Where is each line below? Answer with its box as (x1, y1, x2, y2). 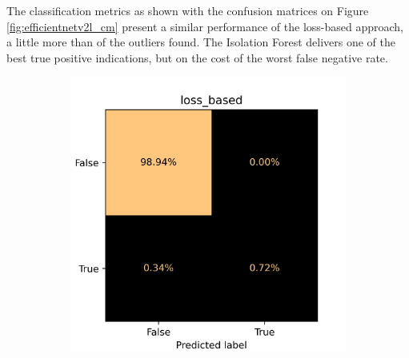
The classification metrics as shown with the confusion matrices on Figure (6, 2, 369, 18)
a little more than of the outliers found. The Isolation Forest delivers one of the (6, 34, 395, 50)
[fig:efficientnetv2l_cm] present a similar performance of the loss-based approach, (6, 18, 404, 34)
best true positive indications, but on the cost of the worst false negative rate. (6, 49, 388, 66)
